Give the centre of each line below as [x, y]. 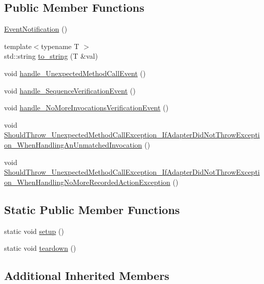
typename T [60, 46]
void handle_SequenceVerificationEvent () [70, 90]
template [18, 46]
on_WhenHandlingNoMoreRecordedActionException [87, 182]
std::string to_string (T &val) [51, 56]
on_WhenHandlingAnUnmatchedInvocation [73, 144]
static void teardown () [40, 248]
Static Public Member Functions [92, 209]
